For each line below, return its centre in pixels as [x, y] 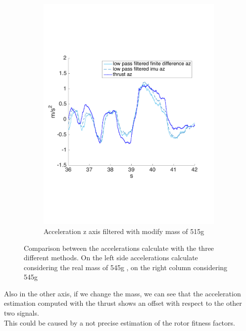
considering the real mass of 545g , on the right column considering [126, 267]
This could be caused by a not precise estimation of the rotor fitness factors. [120, 322]
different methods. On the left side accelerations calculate [111, 258]
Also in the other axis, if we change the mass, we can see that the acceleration [123, 293]
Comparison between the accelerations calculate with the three [119, 248]
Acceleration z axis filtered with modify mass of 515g [124, 231]
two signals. [22, 313]
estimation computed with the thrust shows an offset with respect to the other [123, 303]
